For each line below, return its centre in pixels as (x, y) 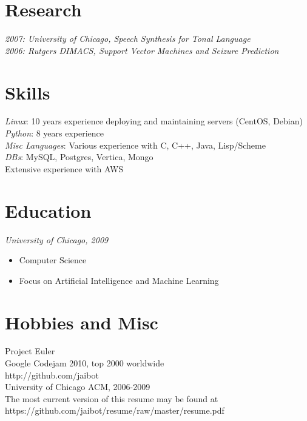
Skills (28, 92)
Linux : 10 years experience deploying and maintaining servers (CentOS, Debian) (154, 121)
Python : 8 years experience (55, 133)
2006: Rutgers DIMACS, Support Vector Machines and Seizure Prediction (142, 50)
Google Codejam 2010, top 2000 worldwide (85, 363)
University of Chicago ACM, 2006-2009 (78, 387)
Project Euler (30, 351)
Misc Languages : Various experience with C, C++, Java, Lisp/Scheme (135, 145)
